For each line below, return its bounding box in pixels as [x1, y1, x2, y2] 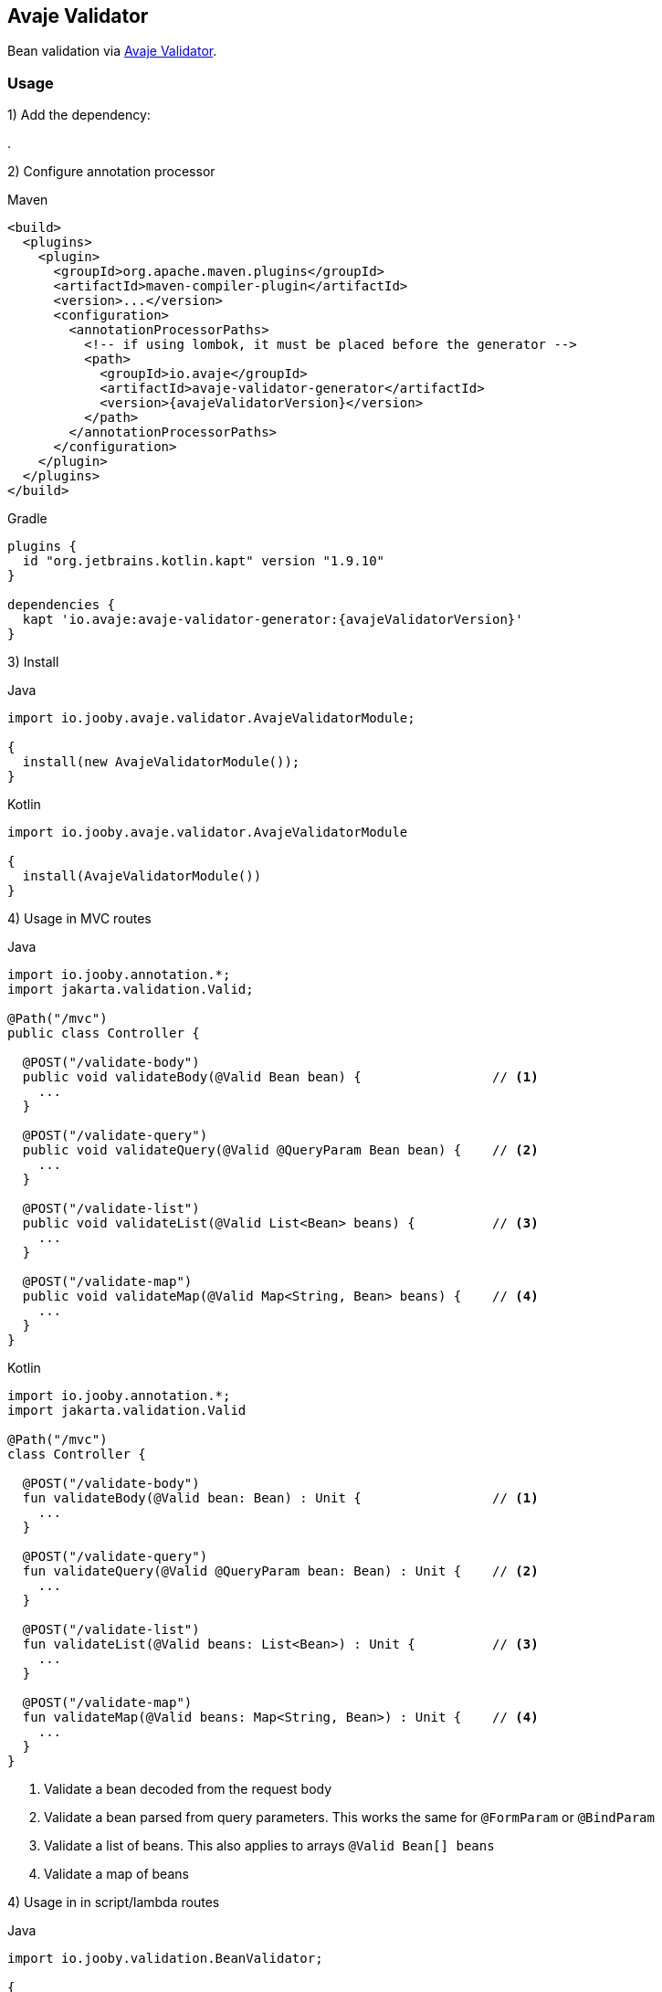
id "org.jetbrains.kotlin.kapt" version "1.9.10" [22, 553, 385, 569]
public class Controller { [7, 1026, 200, 1041]
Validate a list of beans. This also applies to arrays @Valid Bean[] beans [44, 1838, 495, 1854]
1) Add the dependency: [7, 107, 151, 123]
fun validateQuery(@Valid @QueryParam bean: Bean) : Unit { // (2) [22, 1564, 539, 1579]
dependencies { [7, 597, 116, 613]
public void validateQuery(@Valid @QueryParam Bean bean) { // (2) [22, 1143, 539, 1158]
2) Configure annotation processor [7, 163, 215, 180]
